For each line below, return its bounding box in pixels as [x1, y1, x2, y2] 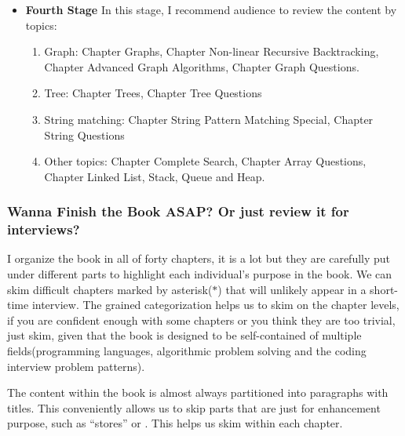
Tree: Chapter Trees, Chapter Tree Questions [44, 85, 262, 101]
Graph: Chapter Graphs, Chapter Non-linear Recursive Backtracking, [44, 43, 379, 60]
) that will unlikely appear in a [217, 281, 367, 297]
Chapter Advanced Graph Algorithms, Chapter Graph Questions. [44, 58, 359, 74]
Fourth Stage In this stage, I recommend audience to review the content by [25, 2, 397, 17]
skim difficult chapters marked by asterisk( [7, 281, 213, 297]
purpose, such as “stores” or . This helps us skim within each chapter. [7, 415, 343, 431]
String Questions [44, 126, 125, 143]
